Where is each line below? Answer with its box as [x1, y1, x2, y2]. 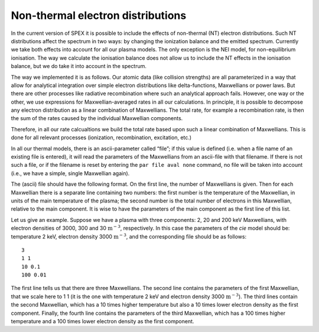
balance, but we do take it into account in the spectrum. [11, 63, 147, 70]
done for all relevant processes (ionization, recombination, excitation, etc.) [11, 134, 192, 141]
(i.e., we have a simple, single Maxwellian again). [11, 169, 130, 177]
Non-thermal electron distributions [11, 9, 187, 22]
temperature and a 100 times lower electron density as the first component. [11, 318, 194, 325]
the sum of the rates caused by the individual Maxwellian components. [11, 115, 183, 122]
